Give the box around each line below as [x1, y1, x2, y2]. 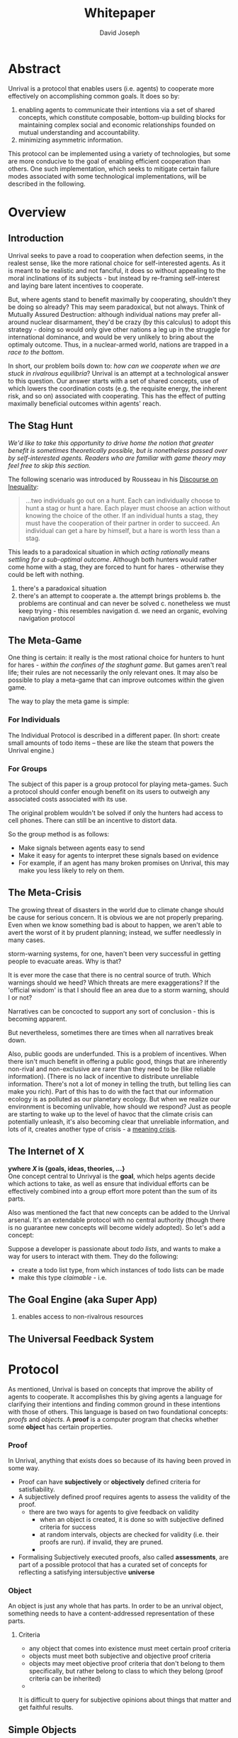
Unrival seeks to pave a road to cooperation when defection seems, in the [8, 251, 224, 259]
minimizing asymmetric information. [18, 135, 123, 144]
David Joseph [99, 28, 140, 37]
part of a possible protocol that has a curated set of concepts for [18, 1560, 208, 1569]
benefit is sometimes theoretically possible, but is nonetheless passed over [8, 446, 228, 454]
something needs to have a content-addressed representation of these [8, 1609, 215, 1618]
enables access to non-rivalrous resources [18, 1313, 144, 1321]
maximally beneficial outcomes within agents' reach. [8, 399, 161, 408]
